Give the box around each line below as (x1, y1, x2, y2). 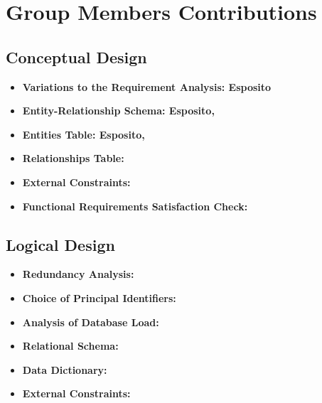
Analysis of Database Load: (22, 314, 159, 329)
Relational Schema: (22, 338, 119, 353)
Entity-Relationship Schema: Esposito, (22, 103, 215, 118)
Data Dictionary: (22, 362, 107, 377)
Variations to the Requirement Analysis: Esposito (22, 79, 272, 94)
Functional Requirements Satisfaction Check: (22, 198, 248, 213)
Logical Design (6, 233, 115, 255)
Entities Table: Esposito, (22, 127, 145, 141)
